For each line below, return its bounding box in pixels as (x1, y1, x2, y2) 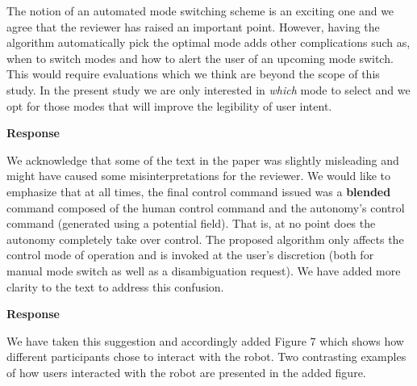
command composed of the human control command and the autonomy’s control (6, 199, 405, 216)
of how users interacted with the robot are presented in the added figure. (6, 363, 366, 380)
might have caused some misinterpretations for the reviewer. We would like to (6, 167, 391, 184)
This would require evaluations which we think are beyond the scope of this (6, 65, 380, 82)
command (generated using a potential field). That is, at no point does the (6, 215, 376, 232)
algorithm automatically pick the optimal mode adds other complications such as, (6, 34, 411, 51)
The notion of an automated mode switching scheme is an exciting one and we (6, 2, 394, 19)
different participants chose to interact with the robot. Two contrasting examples (6, 348, 407, 365)
